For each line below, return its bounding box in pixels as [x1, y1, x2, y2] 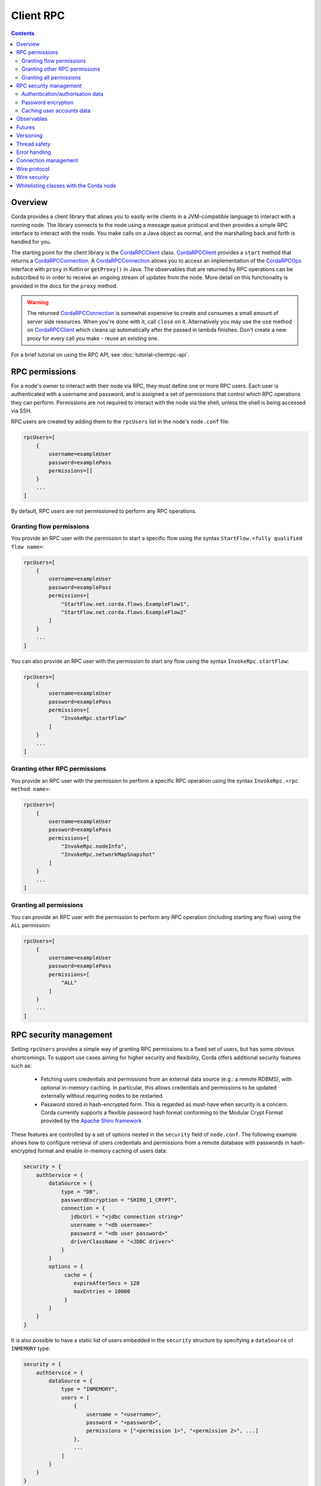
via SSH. [11, 407, 32, 414]
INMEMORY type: [11, 1345, 51, 1352]
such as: [11, 1062, 32, 1069]
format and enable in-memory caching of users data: [37, 1147, 168, 1154]
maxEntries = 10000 [73, 1288, 131, 1295]
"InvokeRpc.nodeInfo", [61, 843, 127, 850]
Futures [16, 124, 35, 131]
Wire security [16, 174, 49, 181]
